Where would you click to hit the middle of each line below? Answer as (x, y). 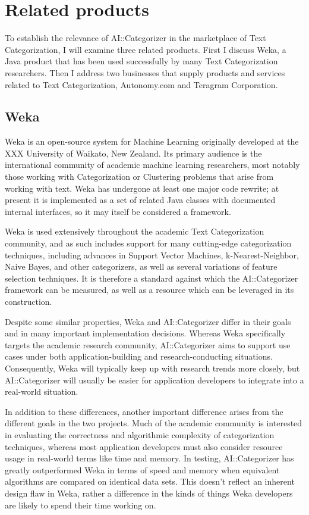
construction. (29, 302)
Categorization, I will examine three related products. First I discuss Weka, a (146, 49)
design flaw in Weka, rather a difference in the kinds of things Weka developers (149, 493)
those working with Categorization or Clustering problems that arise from (139, 177)
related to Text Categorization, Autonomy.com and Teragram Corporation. (141, 84)
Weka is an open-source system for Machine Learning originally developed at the (152, 141)
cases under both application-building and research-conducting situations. (139, 356)
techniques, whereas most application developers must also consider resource (144, 446)
